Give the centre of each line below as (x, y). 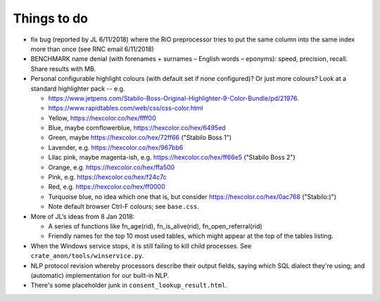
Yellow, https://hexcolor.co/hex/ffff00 (102, 118)
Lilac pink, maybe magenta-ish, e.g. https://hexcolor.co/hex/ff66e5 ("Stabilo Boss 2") (172, 158)
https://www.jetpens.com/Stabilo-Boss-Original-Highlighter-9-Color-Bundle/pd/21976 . (173, 98)
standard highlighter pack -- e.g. (78, 89)
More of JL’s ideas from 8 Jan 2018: (83, 216)
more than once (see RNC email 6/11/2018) (92, 49)
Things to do (50, 18)
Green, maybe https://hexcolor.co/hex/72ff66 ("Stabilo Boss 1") (140, 138)
